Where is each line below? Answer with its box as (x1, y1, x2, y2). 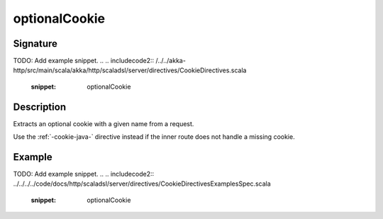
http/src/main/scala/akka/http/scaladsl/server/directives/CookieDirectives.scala (13, 66, 247, 74)
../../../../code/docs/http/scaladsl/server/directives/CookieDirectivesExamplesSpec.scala (13, 179, 271, 188)
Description (13, 101, 67, 113)
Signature (13, 38, 58, 50)
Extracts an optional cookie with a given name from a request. (13, 119, 194, 128)
